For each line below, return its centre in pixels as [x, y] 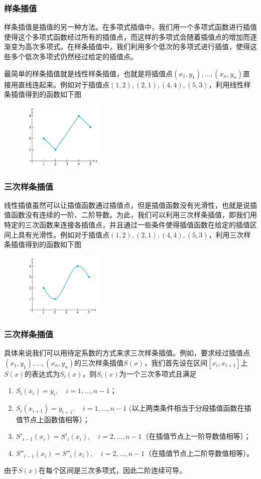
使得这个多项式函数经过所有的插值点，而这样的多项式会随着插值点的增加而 [127, 36]
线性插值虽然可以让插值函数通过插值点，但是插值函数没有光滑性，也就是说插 [130, 205]
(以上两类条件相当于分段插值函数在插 [190, 408]
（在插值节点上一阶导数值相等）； [196, 436]
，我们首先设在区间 [176, 362]
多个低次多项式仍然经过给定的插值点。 [74, 56]
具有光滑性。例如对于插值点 [63, 234]
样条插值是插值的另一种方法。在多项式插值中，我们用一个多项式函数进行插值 [130, 27]
